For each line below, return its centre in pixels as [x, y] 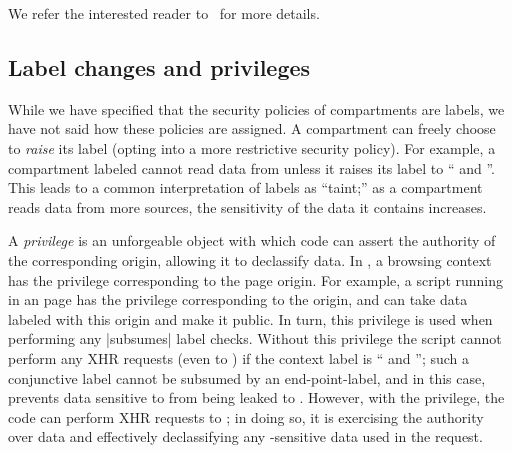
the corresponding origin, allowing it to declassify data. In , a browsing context [250, 259]
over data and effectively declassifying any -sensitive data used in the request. [245, 436]
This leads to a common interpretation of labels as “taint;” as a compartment [245, 187]
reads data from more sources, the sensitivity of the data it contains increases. [247, 206]
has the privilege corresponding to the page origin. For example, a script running [256, 279]
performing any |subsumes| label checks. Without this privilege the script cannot [255, 338]
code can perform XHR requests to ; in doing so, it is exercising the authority [246, 416]
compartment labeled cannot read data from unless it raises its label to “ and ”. [252, 167]
